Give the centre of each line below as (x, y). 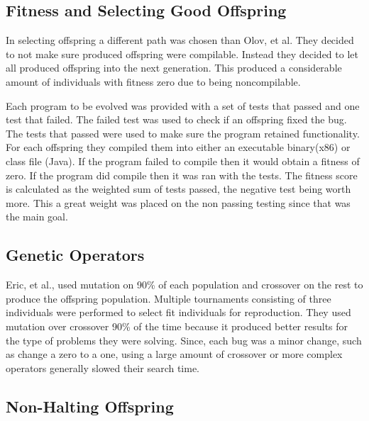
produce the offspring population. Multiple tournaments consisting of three (169, 298)
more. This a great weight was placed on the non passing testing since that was (178, 202)
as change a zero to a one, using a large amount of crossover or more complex (174, 354)
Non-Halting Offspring (90, 406)
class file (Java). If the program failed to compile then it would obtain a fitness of (183, 161)
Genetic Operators (75, 255)
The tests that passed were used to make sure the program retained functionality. (183, 133)
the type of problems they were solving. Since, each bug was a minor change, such (184, 340)
